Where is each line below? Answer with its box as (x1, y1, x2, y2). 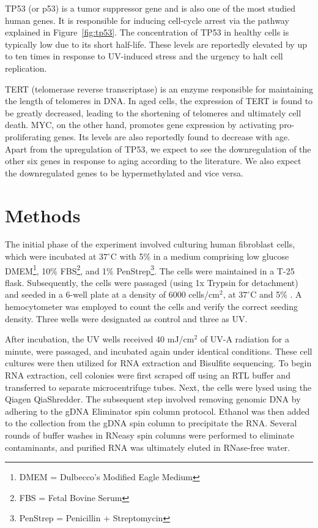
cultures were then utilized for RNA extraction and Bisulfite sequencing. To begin (5, 356, 312, 369)
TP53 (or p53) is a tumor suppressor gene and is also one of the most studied (5, 2, 295, 14)
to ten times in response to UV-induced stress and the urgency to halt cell (5, 50, 283, 62)
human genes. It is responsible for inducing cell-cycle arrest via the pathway (5, 13, 289, 26)
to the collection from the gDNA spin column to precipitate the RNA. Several (5, 417, 297, 429)
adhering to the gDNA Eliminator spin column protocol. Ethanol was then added (5, 404, 310, 417)
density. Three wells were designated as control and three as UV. (5, 312, 248, 325)
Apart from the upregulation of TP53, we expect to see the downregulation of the (5, 142, 311, 155)
